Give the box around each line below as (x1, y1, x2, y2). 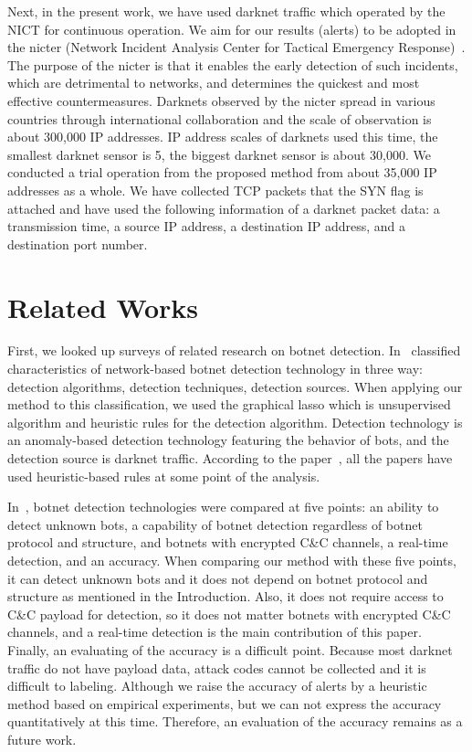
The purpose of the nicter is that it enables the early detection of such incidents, (7, 55, 458, 74)
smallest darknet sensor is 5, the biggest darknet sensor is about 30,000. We (7, 144, 431, 164)
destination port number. (7, 234, 148, 253)
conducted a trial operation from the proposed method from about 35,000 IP (7, 163, 437, 182)
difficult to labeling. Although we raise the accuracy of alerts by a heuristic (7, 676, 427, 695)
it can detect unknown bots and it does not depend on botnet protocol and (7, 568, 428, 588)
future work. (7, 729, 77, 748)
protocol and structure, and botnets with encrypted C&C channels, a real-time (7, 533, 448, 552)
